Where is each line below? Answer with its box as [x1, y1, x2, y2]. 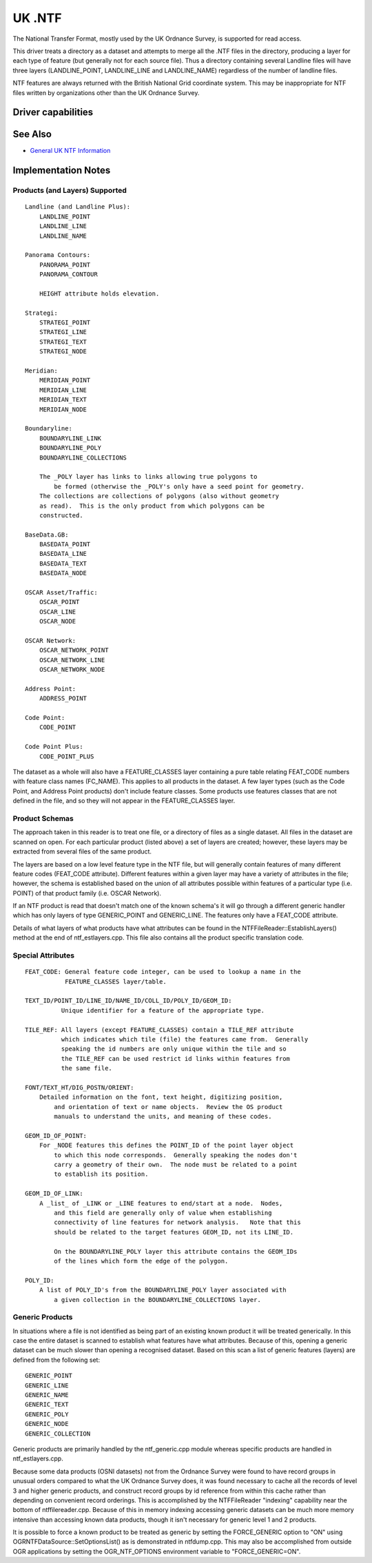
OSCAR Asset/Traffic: [25, 589, 98, 597]
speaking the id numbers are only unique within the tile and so [61, 1045, 287, 1053]
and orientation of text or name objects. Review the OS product [54, 1103, 283, 1110]
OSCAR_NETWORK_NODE [39, 665, 105, 674]
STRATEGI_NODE [39, 348, 87, 355]
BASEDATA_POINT [39, 541, 91, 548]
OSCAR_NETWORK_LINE [39, 656, 105, 664]
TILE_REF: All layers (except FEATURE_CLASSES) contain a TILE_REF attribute [25, 1026, 294, 1033]
